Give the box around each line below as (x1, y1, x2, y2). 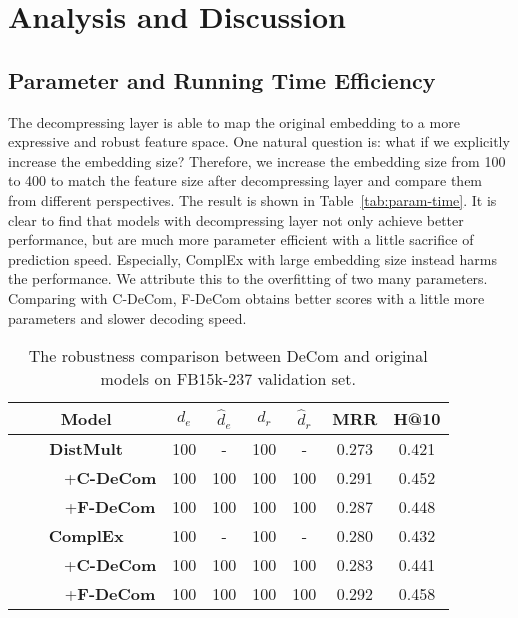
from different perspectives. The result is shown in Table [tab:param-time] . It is (8, 189, 497, 210)
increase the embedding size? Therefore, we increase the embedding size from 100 (8, 150, 506, 171)
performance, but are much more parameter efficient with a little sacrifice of (8, 229, 474, 250)
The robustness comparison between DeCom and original (28, 344, 428, 368)
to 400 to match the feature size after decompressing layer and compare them (8, 170, 483, 191)
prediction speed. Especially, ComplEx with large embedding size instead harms (8, 248, 497, 269)
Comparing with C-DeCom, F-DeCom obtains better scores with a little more (8, 287, 485, 308)
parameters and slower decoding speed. (8, 307, 247, 328)
